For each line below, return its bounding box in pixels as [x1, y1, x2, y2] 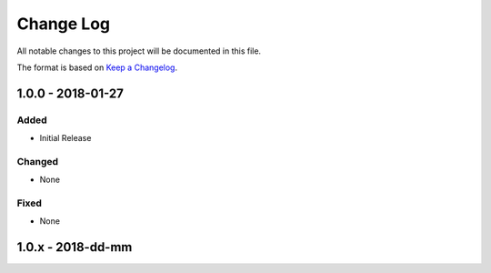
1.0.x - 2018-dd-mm [16, 239, 133, 255]
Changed [16, 155, 59, 167]
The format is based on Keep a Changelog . [16, 62, 177, 73]
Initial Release [39, 133, 92, 144]
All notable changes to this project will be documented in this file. [16, 45, 262, 56]
